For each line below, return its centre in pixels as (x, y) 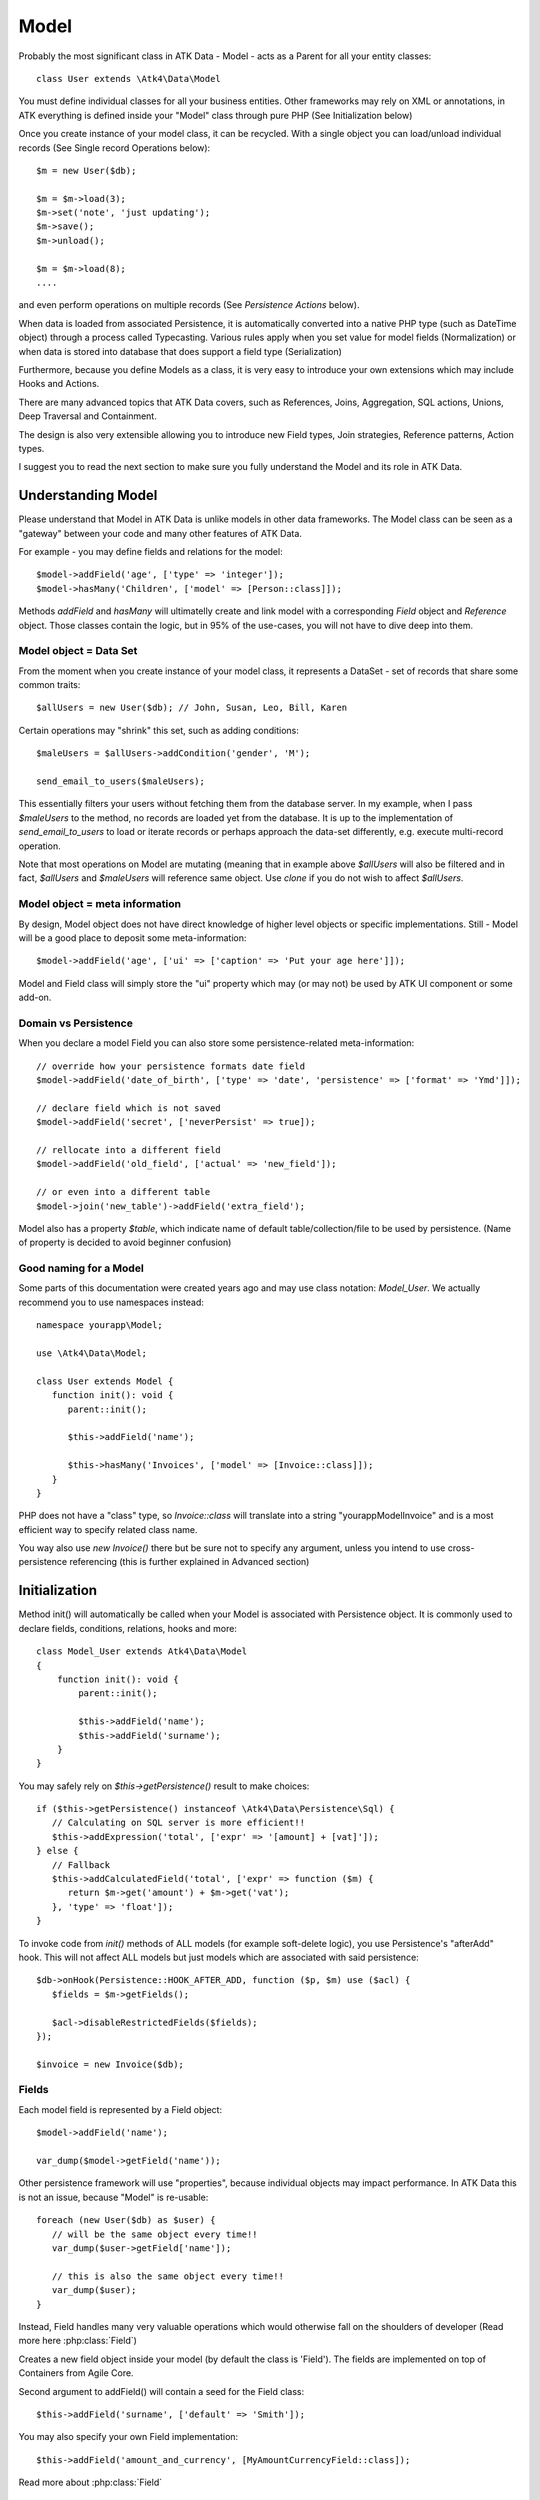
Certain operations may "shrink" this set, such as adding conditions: (158, 730)
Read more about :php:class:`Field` (90, 2482)
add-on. (35, 997)
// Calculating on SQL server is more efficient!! (178, 1823)
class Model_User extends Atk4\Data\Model (142, 1651)
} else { (57, 1851)
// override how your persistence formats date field (170, 1066)
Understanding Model (88, 495)
